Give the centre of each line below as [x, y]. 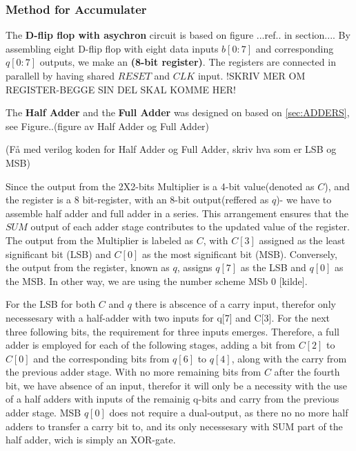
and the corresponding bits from [101, 358]
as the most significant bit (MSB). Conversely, [239, 254]
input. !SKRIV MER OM [251, 75]
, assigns [195, 267]
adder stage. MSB [43, 413]
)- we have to [304, 200]
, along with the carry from [289, 358]
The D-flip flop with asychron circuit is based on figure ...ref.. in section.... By [178, 35]
